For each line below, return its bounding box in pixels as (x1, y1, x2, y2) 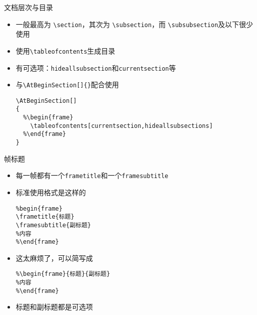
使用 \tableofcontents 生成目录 (15, 45, 115, 56)
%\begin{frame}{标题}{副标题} (15, 270, 110, 278)
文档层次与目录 (4, 2, 53, 12)
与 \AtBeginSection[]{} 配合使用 (15, 79, 119, 90)
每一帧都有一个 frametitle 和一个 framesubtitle (15, 170, 168, 181)
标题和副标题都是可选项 (15, 301, 93, 312)
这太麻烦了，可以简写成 (15, 252, 93, 263)
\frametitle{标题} (15, 213, 74, 221)
